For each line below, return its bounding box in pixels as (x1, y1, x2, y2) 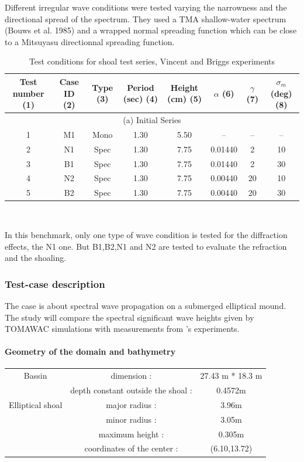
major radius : (106, 398, 157, 410)
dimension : (110, 369, 152, 382)
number (12, 87, 44, 99)
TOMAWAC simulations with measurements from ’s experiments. (5, 322, 240, 335)
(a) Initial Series (123, 114, 181, 125)
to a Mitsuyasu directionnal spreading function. (5, 35, 175, 47)
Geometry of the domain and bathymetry (5, 345, 176, 358)
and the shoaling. (5, 252, 67, 264)
